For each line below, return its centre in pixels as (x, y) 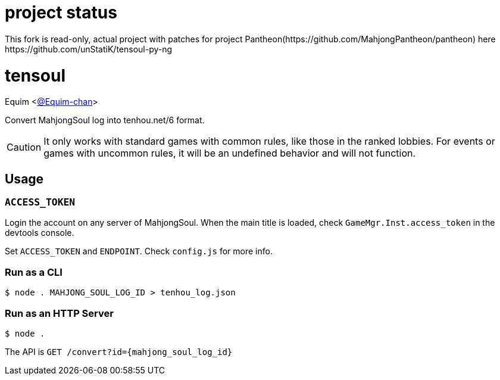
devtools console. (40, 233)
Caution (24, 147)
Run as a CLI (34, 272)
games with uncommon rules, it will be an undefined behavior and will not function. (230, 153)
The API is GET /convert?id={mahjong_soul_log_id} (119, 351)
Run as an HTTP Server (59, 313)
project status (61, 13)
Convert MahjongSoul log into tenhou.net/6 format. (105, 120)
